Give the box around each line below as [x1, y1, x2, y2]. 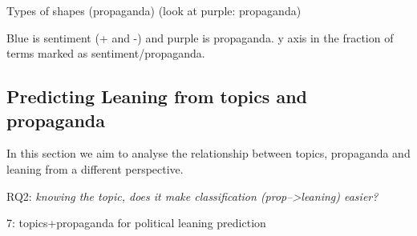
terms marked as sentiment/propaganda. [6, 45, 205, 62]
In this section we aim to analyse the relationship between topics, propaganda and [6, 145, 411, 162]
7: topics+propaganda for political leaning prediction [6, 214, 266, 231]
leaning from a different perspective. [6, 160, 184, 177]
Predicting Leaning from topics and [6, 84, 308, 109]
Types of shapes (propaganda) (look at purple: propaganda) [6, 2, 302, 18]
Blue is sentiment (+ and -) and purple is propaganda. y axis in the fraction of [6, 29, 394, 46]
